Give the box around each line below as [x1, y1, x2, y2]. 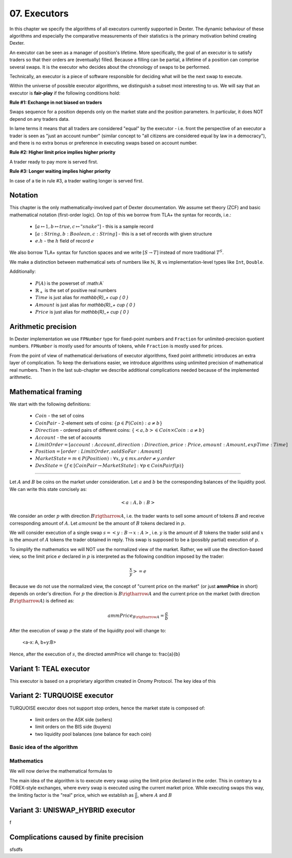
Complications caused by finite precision [9, 833, 144, 842]
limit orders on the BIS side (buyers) [35, 724, 111, 730]
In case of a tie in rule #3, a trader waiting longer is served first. [9, 177, 144, 184]
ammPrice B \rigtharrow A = [108, 612, 164, 619]
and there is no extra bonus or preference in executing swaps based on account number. [9, 140, 198, 146]
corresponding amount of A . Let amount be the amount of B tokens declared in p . [9, 520, 186, 526]
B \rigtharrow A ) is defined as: [9, 597, 74, 604]
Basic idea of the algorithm [9, 743, 78, 751]
